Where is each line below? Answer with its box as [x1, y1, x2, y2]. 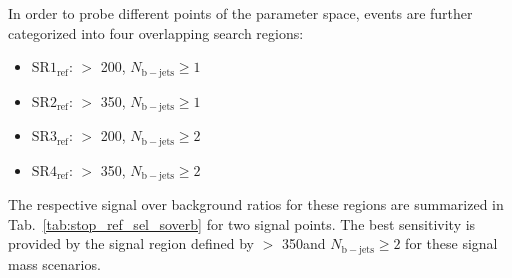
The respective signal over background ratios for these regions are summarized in [8, 194, 504, 214]
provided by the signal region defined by [8, 233, 254, 254]
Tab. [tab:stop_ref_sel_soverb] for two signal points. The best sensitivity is [8, 213, 476, 234]
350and [281, 233, 326, 254]
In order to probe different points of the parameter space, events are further [8, 3, 473, 23]
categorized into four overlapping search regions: [8, 22, 304, 43]
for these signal [405, 233, 498, 254]
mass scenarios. [8, 253, 101, 274]
